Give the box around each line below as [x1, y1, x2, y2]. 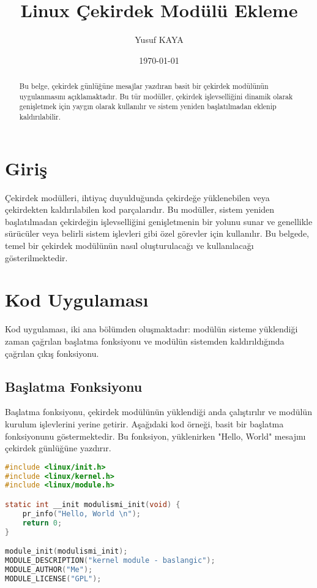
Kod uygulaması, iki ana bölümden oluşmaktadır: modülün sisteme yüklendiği [5, 323, 298, 335]
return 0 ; [22, 518, 62, 527]
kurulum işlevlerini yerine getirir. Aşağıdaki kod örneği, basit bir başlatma [5, 417, 284, 430]
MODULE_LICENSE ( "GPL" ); [5, 574, 102, 583]
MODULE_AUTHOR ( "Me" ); [5, 565, 93, 574]
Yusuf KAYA [135, 33, 184, 46]
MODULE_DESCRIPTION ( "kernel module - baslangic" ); [5, 556, 215, 565]
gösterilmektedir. [5, 251, 68, 264]
